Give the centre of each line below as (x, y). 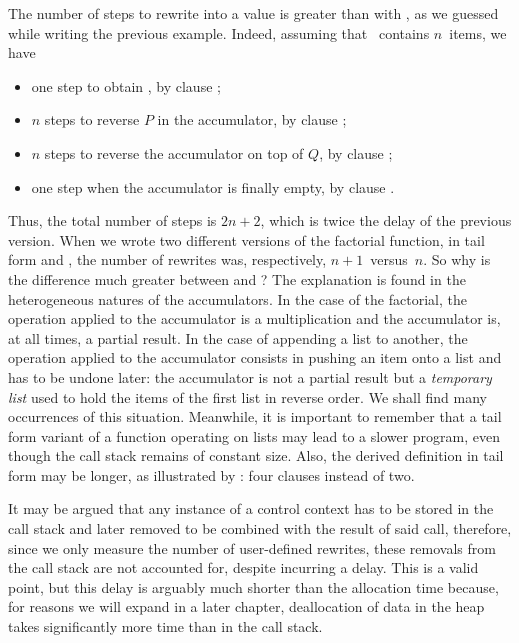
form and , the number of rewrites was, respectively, (167, 259)
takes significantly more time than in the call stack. (165, 626)
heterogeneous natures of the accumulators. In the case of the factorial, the (237, 298)
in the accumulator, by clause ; (252, 119)
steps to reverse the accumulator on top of (174, 152)
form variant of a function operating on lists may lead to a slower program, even (254, 435)
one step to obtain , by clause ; (126, 85)
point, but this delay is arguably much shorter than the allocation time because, (253, 586)
